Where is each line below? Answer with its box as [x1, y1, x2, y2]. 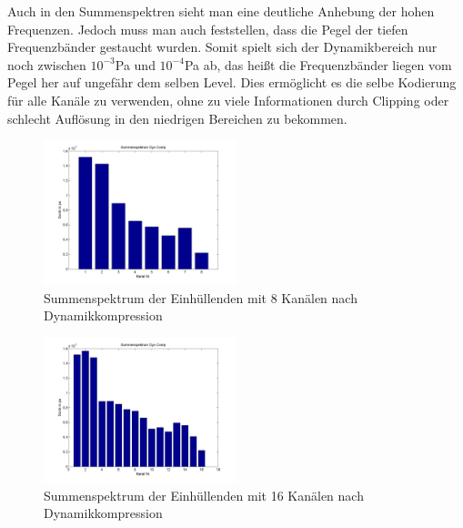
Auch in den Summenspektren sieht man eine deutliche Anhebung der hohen [7, 2, 435, 20]
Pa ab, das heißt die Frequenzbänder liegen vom [184, 55, 452, 74]
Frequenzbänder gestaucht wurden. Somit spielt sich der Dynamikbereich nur [7, 37, 438, 56]
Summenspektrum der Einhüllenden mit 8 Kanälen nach [44, 288, 357, 307]
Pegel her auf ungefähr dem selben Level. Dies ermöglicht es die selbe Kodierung [7, 73, 457, 92]
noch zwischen [7, 55, 86, 74]
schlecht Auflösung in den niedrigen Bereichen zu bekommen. [7, 108, 347, 127]
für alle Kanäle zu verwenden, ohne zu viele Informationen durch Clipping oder [7, 90, 449, 109]
